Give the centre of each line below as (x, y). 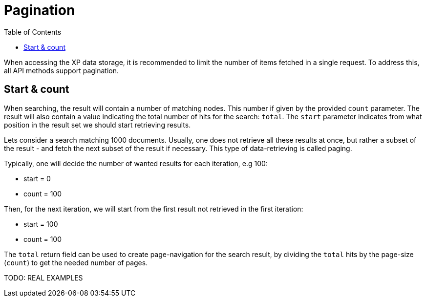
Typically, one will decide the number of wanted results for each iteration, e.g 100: (136, 163)
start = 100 (41, 224)
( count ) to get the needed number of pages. (76, 262)
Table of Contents (33, 32)
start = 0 (37, 178)
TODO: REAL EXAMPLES (43, 278)
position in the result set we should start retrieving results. (97, 125)
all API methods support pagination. (62, 70)
